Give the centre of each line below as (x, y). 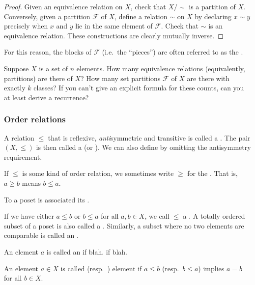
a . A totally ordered (214, 216)
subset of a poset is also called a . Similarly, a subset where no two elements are (124, 225)
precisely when (26, 26)
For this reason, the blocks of (48, 52)
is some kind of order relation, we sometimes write (98, 173)
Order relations (35, 119)
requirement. (23, 157)
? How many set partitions (121, 78)
